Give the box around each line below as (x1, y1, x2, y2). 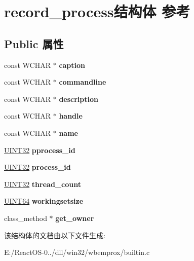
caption (59, 59, 86, 70)
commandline (59, 77, 106, 87)
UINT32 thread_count (4, 178, 81, 189)
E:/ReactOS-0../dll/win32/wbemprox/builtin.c (4, 247, 150, 257)
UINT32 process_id (4, 162, 71, 172)
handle (59, 110, 83, 121)
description (59, 93, 98, 104)
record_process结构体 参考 (4, 1, 190, 22)
